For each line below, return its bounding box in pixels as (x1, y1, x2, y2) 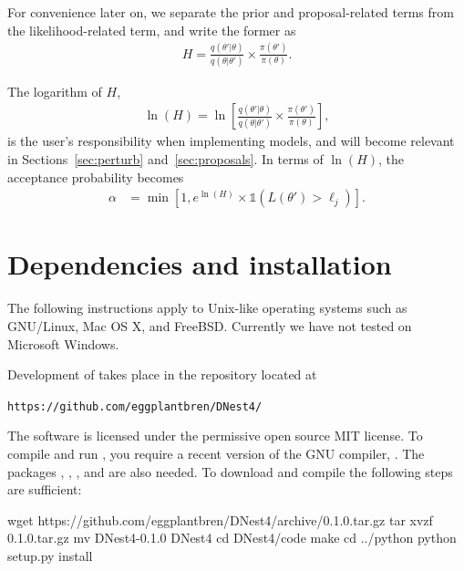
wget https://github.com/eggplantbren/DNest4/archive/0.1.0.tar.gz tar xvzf (7, 510, 433, 529)
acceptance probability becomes (7, 167, 184, 186)
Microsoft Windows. (7, 334, 119, 353)
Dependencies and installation (7, 245, 392, 283)
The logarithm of (7, 81, 102, 100)
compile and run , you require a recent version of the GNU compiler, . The (7, 444, 425, 463)
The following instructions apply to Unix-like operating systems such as (7, 298, 407, 317)
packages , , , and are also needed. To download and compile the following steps (7, 462, 453, 481)
